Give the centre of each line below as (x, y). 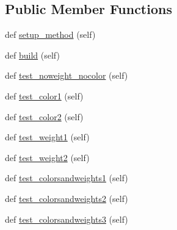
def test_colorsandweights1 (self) (67, 178)
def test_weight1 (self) (47, 137)
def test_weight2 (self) (47, 157)
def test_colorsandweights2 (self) (67, 198)
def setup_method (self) (50, 34)
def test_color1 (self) (44, 95)
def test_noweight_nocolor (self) (67, 75)
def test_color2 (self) (44, 116)
